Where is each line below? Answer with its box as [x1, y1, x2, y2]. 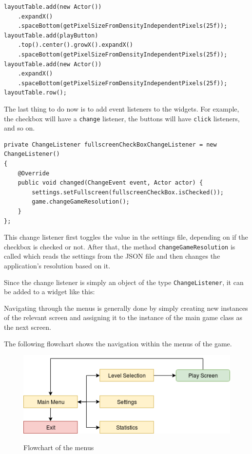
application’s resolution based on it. [4, 260, 111, 270]
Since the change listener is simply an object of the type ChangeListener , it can [4, 277, 244, 287]
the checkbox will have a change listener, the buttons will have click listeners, [4, 113, 240, 123]
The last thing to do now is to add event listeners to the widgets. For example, [4, 103, 239, 113]
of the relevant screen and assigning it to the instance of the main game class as [4, 312, 242, 322]
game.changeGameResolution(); [32, 198, 130, 206]
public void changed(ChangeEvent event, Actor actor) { [18, 179, 203, 187]
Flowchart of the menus [23, 442, 94, 452]
